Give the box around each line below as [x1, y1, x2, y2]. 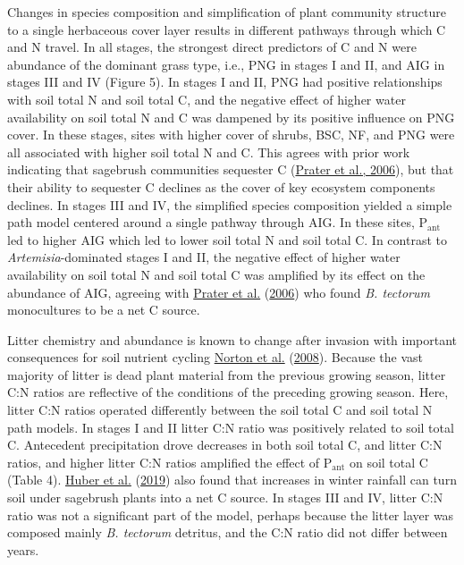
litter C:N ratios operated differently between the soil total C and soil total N [7, 401, 433, 419]
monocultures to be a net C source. [7, 300, 200, 319]
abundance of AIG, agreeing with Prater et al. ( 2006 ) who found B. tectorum [7, 282, 430, 301]
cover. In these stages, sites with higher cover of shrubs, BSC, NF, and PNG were [7, 125, 455, 144]
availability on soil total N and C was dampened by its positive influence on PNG [7, 107, 455, 126]
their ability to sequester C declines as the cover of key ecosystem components [7, 177, 435, 196]
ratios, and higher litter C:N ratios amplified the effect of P [7, 452, 333, 471]
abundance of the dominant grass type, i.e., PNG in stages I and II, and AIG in [7, 55, 445, 73]
